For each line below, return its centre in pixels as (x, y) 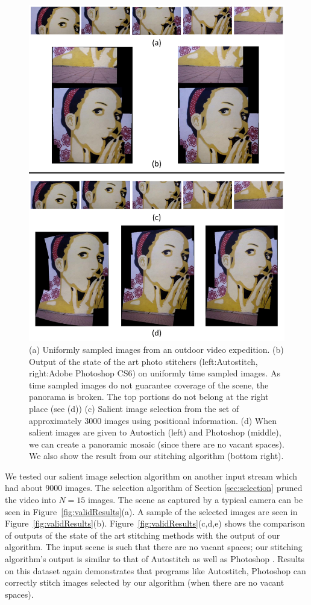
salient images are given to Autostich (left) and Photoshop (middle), (155, 432)
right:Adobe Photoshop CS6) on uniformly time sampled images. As (155, 373)
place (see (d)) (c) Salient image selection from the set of (134, 408)
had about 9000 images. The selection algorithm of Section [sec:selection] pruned (154, 488)
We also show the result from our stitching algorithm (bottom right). (156, 456)
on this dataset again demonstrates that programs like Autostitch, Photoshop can (155, 570)
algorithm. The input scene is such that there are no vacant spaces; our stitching (154, 547)
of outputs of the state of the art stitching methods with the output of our (143, 535)
